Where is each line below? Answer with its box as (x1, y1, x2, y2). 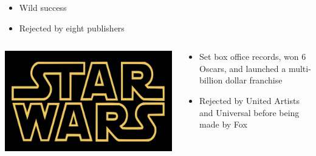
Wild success (19, 1, 67, 13)
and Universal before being (199, 106, 300, 119)
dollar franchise (225, 74, 283, 86)
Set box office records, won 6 (199, 50, 306, 63)
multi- (288, 62, 311, 74)
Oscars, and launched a (199, 62, 286, 74)
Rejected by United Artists (199, 94, 300, 106)
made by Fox (199, 118, 247, 131)
